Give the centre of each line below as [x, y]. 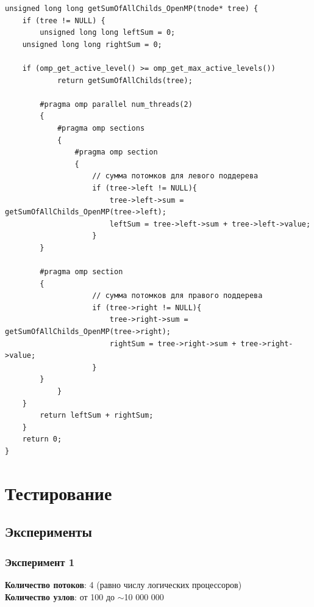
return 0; [42, 439]
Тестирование [59, 493]
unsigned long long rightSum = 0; [92, 44]
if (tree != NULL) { [64, 20]
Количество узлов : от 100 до [60, 596]
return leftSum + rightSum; [97, 416]
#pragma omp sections [101, 128]
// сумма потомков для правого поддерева [177, 296]
